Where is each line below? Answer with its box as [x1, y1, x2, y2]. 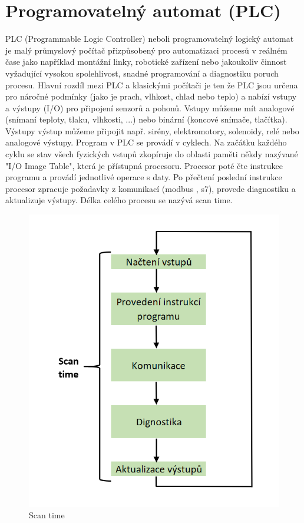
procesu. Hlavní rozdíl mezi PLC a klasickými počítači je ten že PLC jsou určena [5, 78, 298, 91]
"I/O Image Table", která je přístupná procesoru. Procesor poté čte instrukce [5, 159, 283, 171]
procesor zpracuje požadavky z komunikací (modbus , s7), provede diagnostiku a [5, 182, 296, 194]
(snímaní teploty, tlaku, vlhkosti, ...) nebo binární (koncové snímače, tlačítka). [5, 113, 288, 125]
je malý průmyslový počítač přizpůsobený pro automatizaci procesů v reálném [5, 44, 288, 56]
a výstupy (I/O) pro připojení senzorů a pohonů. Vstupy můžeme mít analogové [5, 101, 295, 114]
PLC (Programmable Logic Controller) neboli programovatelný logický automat [5, 32, 294, 45]
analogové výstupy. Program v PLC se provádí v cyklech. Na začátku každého [5, 136, 287, 148]
